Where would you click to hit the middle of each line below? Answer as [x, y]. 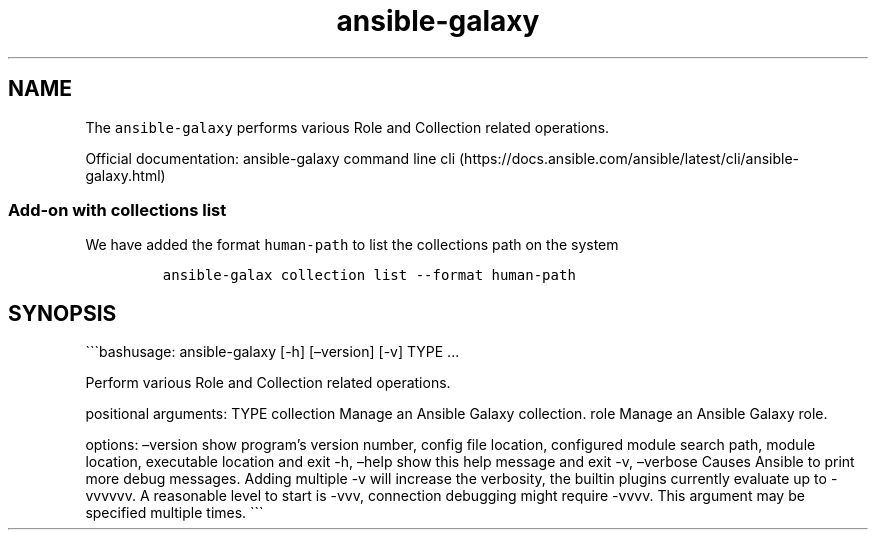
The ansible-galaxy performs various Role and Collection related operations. [347, 127]
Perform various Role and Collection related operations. [268, 383]
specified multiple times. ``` [174, 513]
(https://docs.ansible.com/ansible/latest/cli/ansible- [629, 158]
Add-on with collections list [117, 209]
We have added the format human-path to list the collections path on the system [352, 245]
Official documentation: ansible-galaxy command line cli [270, 158]
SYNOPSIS [62, 313]
